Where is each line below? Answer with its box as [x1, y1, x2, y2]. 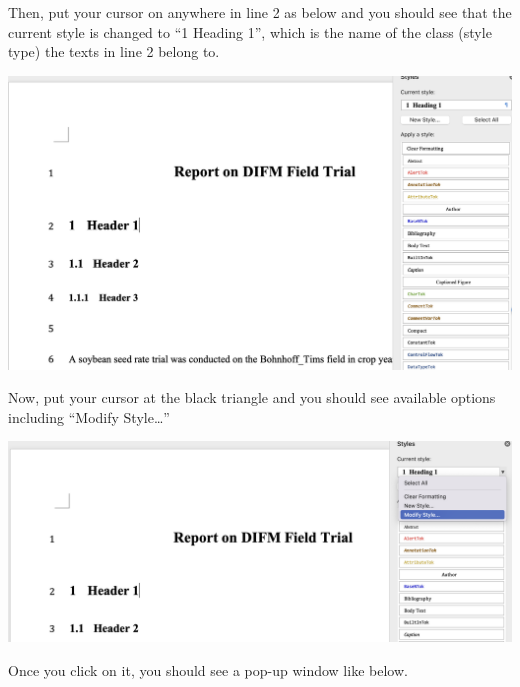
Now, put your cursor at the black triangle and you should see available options [8, 387, 496, 408]
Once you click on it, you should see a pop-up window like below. [8, 659, 408, 680]
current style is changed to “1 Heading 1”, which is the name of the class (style [8, 21, 492, 42]
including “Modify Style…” [8, 406, 170, 427]
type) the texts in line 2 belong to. [8, 41, 220, 62]
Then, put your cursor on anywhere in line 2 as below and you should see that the [8, 2, 512, 22]
